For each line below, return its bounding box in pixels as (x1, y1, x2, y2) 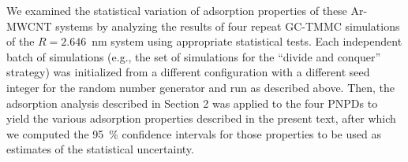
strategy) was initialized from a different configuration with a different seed (6, 64, 370, 80)
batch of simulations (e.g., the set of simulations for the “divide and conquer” (6, 48, 381, 64)
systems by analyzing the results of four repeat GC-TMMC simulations (55, 17, 400, 34)
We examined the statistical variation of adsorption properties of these (6, 2, 347, 18)
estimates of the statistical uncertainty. (6, 141, 194, 157)
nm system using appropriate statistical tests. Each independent (92, 33, 402, 50)
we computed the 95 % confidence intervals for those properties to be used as (6, 125, 381, 142)
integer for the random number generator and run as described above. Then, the (6, 79, 395, 95)
